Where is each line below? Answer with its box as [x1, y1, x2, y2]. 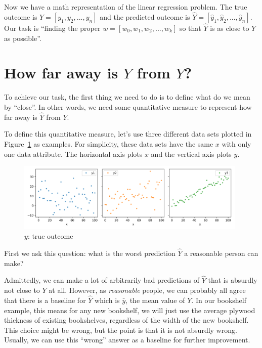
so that [179, 23, 201, 33]
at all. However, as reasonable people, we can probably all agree [49, 285, 246, 295]
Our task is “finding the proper [4, 23, 101, 33]
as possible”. [4, 32, 41, 43]
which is [95, 294, 120, 305]
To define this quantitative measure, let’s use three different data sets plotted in [4, 128, 252, 139]
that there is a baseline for [4, 294, 86, 305]
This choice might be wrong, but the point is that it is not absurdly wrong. [4, 324, 237, 335]
